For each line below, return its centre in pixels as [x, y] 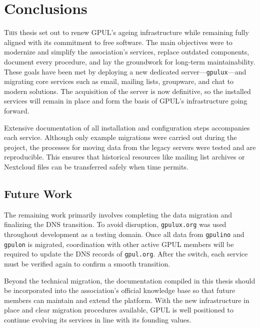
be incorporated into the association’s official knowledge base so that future [120, 290]
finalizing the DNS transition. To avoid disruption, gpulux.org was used [115, 224]
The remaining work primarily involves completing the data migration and [118, 214]
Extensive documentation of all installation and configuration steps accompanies [127, 127]
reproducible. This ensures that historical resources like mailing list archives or [124, 157]
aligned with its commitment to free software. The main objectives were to [118, 42]
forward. [17, 110]
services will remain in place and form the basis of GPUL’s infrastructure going [126, 101]
